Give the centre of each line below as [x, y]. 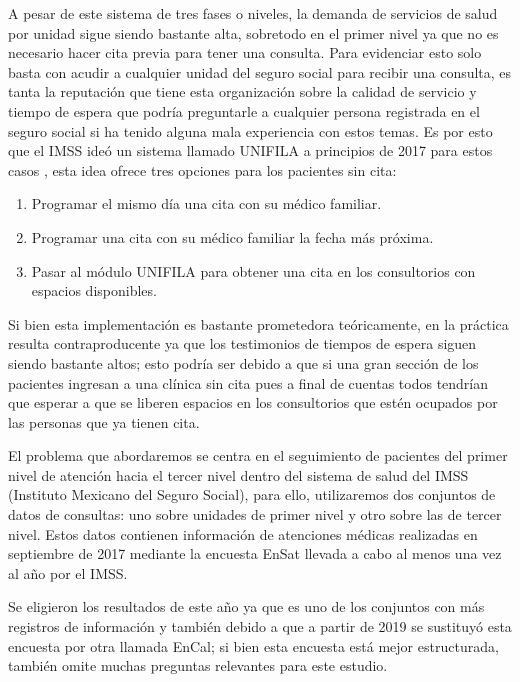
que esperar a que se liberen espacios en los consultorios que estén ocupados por [253, 402]
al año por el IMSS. [68, 572]
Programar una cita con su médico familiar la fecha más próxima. [232, 236]
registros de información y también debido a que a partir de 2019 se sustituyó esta [260, 626]
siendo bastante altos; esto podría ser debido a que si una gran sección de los [243, 362]
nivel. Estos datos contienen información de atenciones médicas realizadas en [243, 533]
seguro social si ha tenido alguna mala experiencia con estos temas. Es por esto [250, 130]
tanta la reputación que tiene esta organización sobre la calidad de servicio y [242, 91]
